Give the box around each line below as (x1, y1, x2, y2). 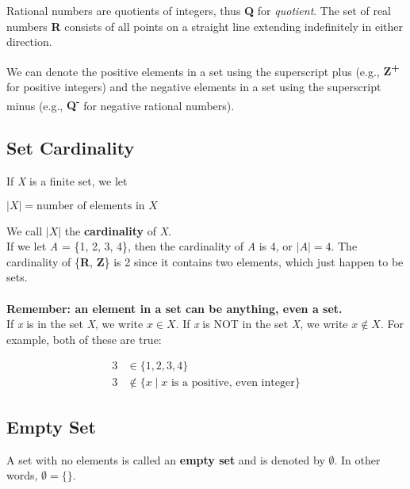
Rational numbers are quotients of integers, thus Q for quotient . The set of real (6, 2, 392, 18)
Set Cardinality (6, 136, 135, 160)
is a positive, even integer (171, 377, 295, 389)
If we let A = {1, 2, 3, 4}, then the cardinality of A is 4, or (6, 238, 293, 254)
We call (6, 222, 43, 239)
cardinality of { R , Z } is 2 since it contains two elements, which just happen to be (6, 253, 404, 269)
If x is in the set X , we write (6, 315, 144, 332)
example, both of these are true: (6, 330, 162, 347)
